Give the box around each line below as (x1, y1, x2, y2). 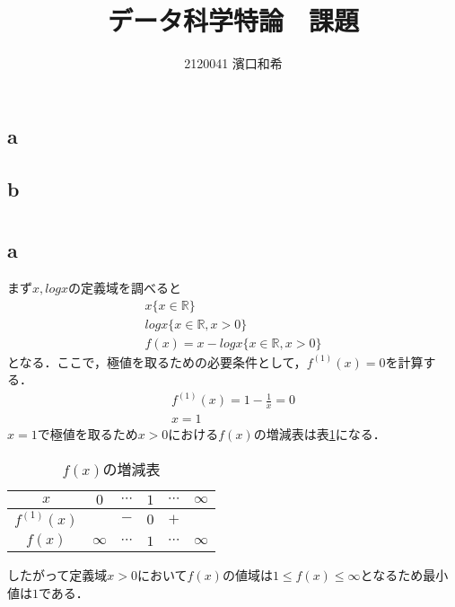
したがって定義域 (7, 566, 108, 585)
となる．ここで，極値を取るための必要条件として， (7, 352, 307, 371)
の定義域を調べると (67, 277, 181, 296)
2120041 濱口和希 (184, 54, 283, 73)
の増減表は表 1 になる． (253, 425, 386, 444)
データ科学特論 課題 (107, 2, 359, 39)
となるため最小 (360, 566, 449, 585)
